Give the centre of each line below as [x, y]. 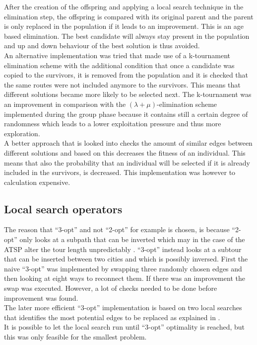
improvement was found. [41, 298]
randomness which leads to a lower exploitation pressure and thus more [113, 124]
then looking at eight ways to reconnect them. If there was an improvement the [125, 278]
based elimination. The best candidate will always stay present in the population [127, 36]
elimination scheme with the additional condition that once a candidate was [119, 65]
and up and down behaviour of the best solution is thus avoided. [102, 45]
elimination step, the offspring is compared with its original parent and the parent [129, 16]
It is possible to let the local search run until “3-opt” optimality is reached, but [125, 327]
